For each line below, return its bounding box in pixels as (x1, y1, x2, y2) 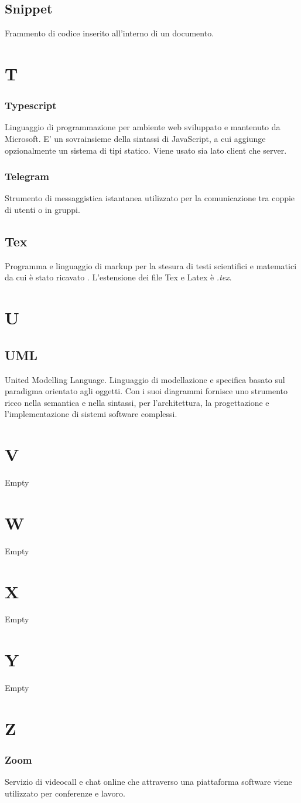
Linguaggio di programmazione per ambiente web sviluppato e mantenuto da (5, 121, 281, 133)
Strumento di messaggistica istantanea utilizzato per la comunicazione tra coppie (5, 192, 295, 204)
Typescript (5, 98, 57, 113)
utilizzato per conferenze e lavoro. (5, 787, 125, 799)
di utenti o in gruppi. (5, 203, 80, 215)
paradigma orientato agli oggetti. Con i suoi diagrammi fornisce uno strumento (5, 385, 288, 397)
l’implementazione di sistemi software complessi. (5, 408, 177, 420)
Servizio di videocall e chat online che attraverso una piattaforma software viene (5, 775, 292, 788)
